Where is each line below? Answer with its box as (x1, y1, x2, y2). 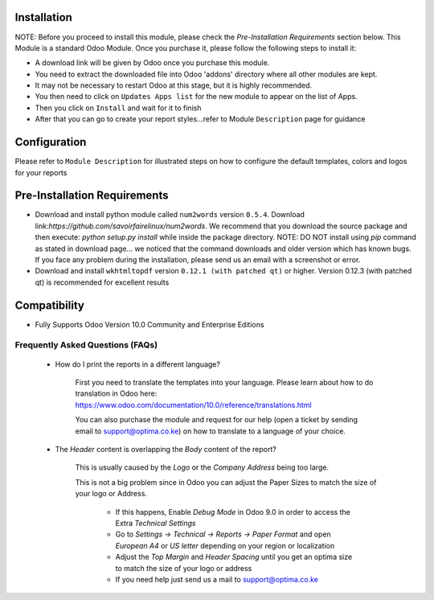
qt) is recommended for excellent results (35, 277, 170, 287)
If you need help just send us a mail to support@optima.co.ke (115, 574, 319, 584)
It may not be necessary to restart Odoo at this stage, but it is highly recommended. (35, 80, 313, 90)
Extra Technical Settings (115, 518, 196, 528)
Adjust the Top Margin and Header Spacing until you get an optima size (115, 552, 353, 562)
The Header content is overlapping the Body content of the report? (55, 445, 276, 454)
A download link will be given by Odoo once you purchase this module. (35, 58, 270, 68)
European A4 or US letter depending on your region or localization (115, 540, 335, 550)
